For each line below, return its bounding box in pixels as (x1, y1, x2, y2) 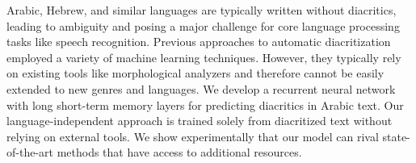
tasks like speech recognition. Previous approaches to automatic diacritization (6, 33, 391, 50)
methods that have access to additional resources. (57, 144, 302, 161)
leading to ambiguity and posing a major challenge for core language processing (6, 17, 400, 34)
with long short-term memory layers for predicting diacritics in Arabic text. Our (6, 96, 404, 113)
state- (382, 127, 410, 144)
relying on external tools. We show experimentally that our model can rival (6, 127, 379, 144)
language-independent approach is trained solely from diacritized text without (6, 112, 393, 129)
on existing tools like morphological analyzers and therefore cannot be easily (6, 65, 384, 81)
